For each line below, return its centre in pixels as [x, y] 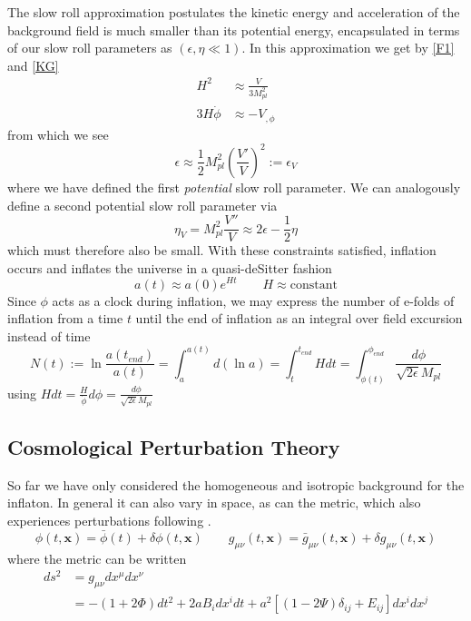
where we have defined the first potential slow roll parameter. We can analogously [234, 187]
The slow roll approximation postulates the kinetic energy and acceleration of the [234, 12]
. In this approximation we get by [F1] [348, 48]
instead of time [49, 335]
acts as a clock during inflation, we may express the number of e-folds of [253, 300]
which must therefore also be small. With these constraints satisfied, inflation [222, 250]
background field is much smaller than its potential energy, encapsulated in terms [234, 30]
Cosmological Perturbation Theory [174, 446]
